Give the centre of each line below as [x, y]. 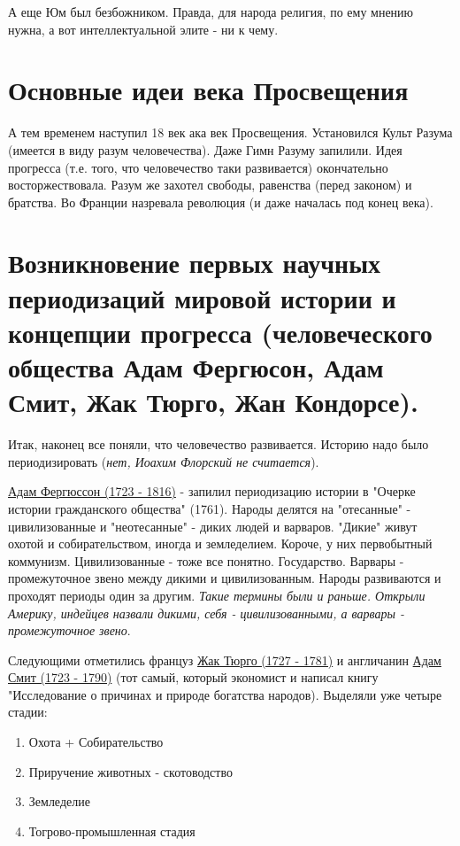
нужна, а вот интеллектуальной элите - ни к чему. [143, 29]
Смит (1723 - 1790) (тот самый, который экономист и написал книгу [193, 677]
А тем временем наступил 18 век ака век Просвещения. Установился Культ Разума [230, 132]
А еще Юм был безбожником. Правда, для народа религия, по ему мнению [211, 12]
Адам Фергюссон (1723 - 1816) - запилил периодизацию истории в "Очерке [212, 491]
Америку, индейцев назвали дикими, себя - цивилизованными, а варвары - [207, 613]
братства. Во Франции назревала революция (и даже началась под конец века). [221, 202]
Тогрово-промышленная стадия [112, 830]
